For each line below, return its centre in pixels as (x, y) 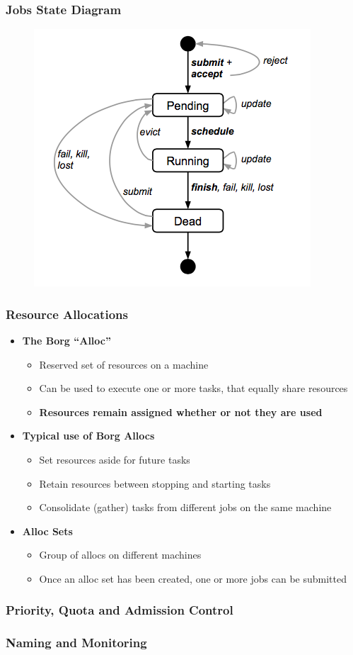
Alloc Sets (47, 531)
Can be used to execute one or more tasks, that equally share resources (193, 388)
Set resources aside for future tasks (115, 459)
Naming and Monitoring (76, 643)
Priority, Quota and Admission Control (120, 610)
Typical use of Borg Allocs (88, 436)
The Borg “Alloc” (66, 341)
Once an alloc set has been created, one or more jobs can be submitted (193, 578)
